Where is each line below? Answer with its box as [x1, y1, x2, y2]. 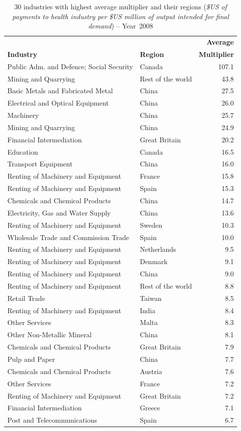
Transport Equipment [7, 159, 73, 169]
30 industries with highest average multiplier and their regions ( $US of [14, 1, 227, 11]
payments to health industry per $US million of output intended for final [12, 11, 229, 21]
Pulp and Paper [7, 353, 55, 364]
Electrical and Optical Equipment [7, 98, 109, 108]
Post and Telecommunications [7, 415, 97, 425]
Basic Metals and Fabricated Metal [7, 85, 113, 96]
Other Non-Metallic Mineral [7, 329, 92, 340]
